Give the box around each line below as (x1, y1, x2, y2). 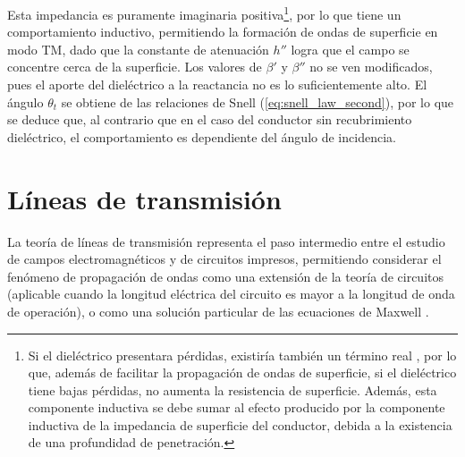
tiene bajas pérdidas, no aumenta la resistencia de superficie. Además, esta (28, 380, 437, 399)
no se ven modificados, (309, 57, 433, 76)
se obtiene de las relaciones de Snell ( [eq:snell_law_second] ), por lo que (61, 92, 454, 111)
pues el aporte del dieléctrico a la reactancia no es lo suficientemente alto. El (7, 75, 427, 94)
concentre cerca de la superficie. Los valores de (7, 57, 262, 76)
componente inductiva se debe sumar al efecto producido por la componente (28, 398, 445, 417)
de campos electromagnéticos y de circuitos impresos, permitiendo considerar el (7, 250, 442, 268)
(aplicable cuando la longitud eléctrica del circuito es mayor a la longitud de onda (7, 284, 455, 303)
